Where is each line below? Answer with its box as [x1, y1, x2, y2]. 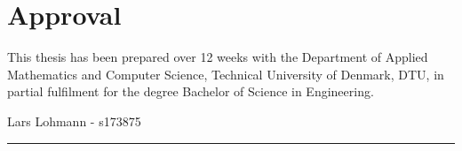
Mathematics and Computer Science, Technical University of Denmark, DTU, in [7, 64, 444, 83]
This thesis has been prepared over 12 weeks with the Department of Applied [7, 48, 428, 66]
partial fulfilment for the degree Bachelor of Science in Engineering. [7, 82, 374, 101]
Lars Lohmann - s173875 [7, 111, 141, 130]
